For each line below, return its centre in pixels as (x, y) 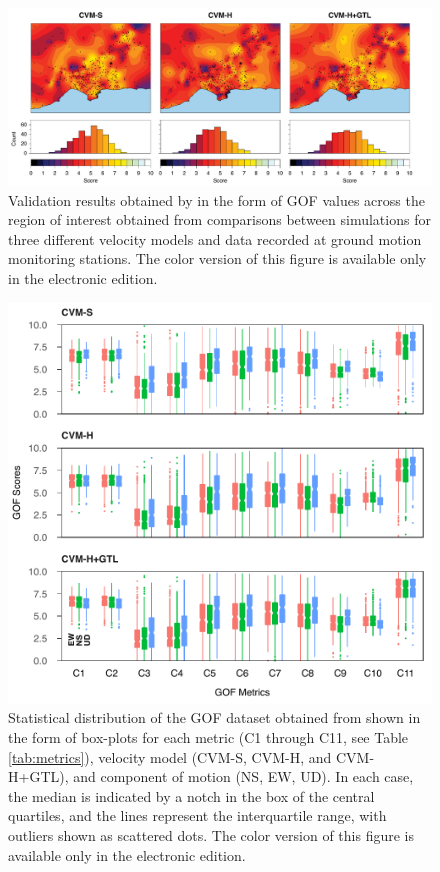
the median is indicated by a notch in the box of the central (191, 795)
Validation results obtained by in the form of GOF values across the (216, 199)
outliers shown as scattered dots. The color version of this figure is (211, 834)
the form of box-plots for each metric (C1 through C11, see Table (208, 736)
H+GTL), (38, 776)
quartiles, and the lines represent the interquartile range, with (197, 815)
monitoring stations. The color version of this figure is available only (217, 258)
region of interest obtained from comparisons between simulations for (219, 219)
